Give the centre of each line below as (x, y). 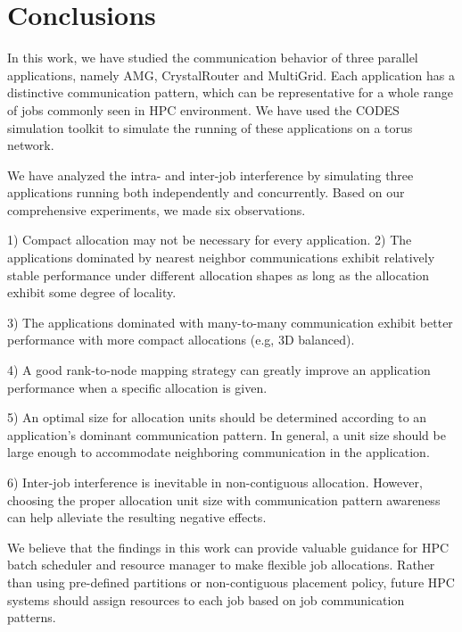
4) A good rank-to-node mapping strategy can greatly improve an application (219, 370)
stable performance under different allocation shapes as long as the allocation (219, 274)
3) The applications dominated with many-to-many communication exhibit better (230, 322)
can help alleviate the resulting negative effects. (137, 517)
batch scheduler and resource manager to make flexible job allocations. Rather (221, 565)
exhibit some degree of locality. (92, 292)
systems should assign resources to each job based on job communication (206, 599)
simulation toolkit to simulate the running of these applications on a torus (210, 127)
